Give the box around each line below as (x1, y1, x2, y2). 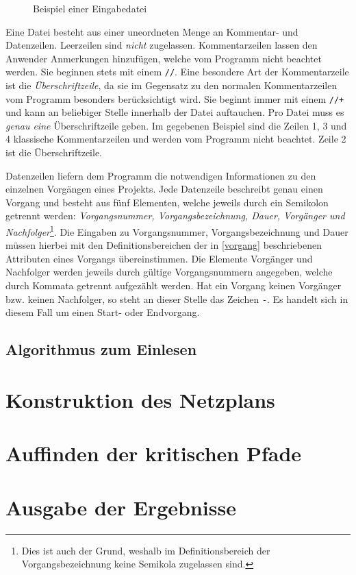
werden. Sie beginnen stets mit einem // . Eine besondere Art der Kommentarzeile (5, 64, 349, 79)
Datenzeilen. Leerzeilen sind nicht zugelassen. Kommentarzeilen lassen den (5, 38, 318, 52)
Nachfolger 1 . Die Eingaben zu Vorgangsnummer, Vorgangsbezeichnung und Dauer (5, 223, 348, 238)
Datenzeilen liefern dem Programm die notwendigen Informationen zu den (5, 168, 316, 182)
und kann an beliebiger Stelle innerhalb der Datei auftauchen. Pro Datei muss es (5, 105, 344, 119)
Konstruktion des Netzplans (5, 385, 275, 413)
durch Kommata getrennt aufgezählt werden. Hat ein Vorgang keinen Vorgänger (5, 278, 342, 293)
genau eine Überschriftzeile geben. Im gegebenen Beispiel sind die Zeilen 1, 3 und (5, 118, 347, 132)
